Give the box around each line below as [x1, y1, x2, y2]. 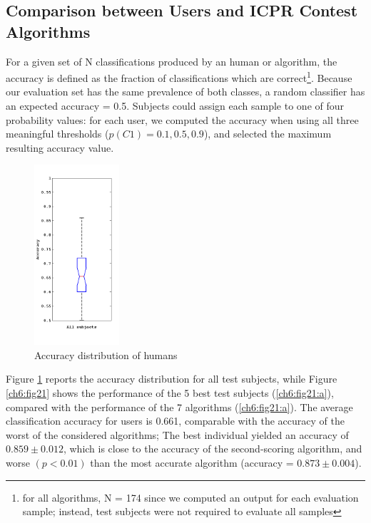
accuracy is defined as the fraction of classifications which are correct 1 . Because [6, 68, 352, 85]
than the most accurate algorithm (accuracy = [90, 455, 294, 470]
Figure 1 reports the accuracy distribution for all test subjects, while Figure [6, 371, 337, 386]
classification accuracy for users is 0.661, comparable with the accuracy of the [6, 413, 345, 428]
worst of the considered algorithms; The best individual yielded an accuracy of [6, 427, 349, 442]
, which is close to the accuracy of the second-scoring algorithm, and [63, 441, 362, 456]
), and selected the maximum [203, 126, 332, 141]
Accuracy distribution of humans [34, 347, 178, 362]
